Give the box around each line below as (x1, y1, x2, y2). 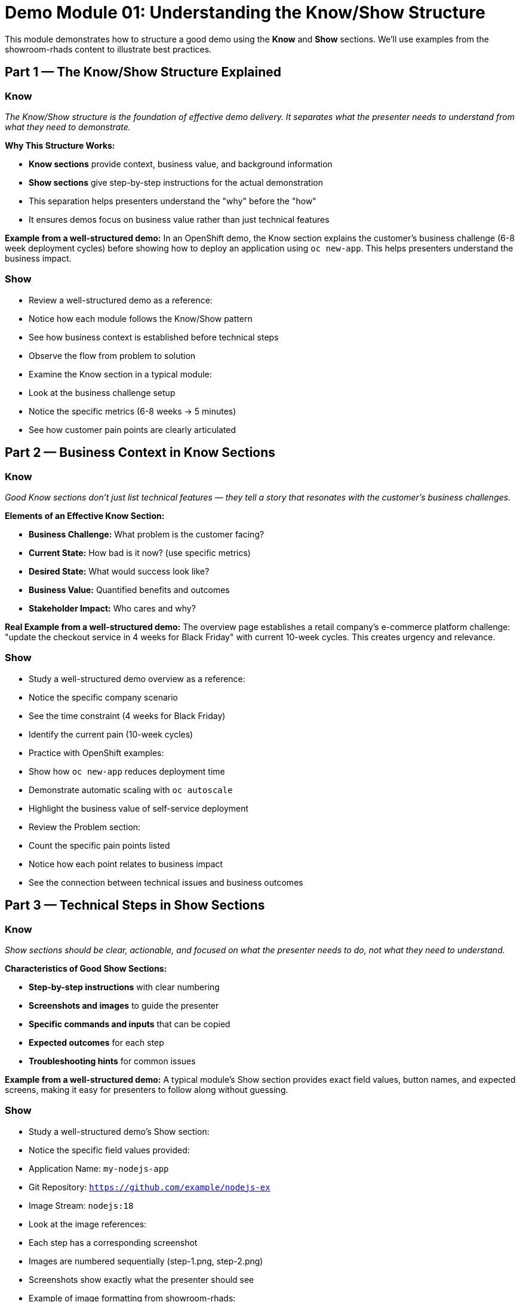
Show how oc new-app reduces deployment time (29, 766, 225, 776)
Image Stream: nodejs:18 (29, 1200, 134, 1211)
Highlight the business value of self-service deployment (29, 803, 249, 813)
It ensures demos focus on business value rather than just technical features (29, 214, 330, 225)
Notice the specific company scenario (29, 692, 178, 702)
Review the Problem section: (29, 821, 141, 832)
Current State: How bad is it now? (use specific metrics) (29, 547, 251, 558)
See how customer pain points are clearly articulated (29, 424, 236, 435)
